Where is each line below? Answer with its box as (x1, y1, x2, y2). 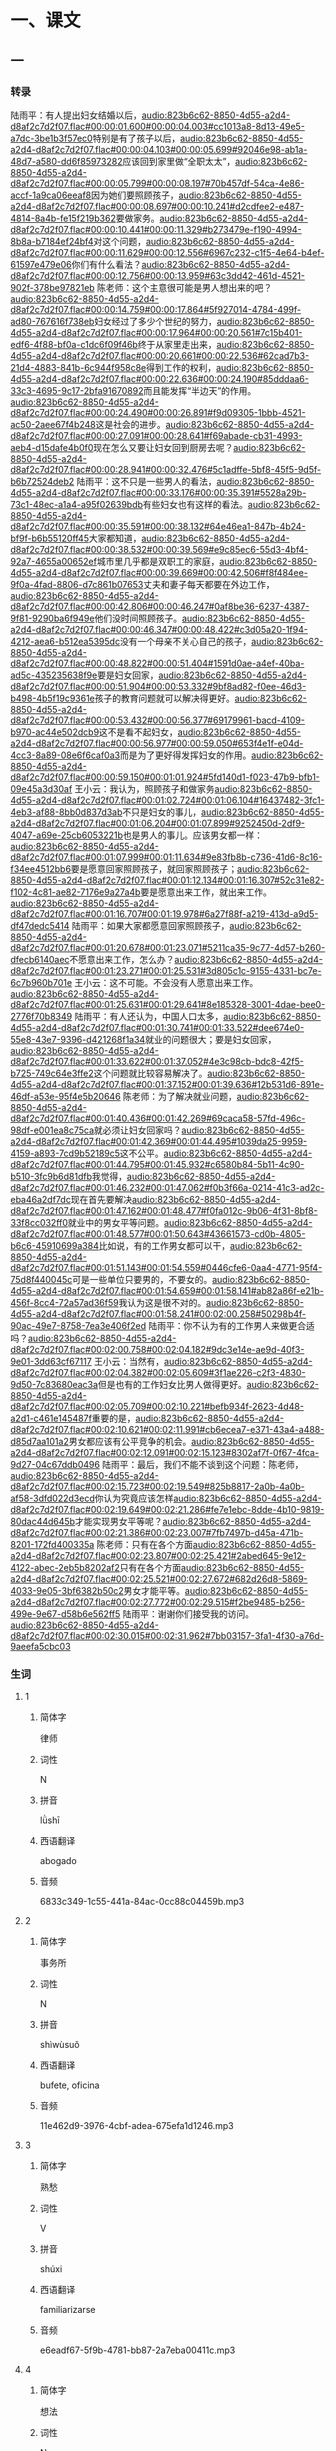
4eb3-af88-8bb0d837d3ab (10, 806, 123, 818)
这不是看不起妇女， (98, 726, 178, 738)
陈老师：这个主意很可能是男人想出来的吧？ (96, 281, 273, 293)
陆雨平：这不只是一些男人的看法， (76, 475, 217, 487)
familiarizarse (39, 2304, 96, 2316)
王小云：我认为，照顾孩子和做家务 (74, 782, 215, 795)
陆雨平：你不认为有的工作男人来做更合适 (148, 1319, 315, 1331)
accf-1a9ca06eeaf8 (10, 189, 92, 201)
